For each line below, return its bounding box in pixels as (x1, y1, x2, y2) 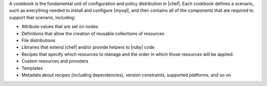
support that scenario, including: (9, 14, 76, 20)
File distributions (21, 37, 55, 43)
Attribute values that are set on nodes (21, 24, 98, 30)
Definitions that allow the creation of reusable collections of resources (21, 30, 165, 37)
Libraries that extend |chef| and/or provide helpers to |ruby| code (21, 44, 155, 50)
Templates (21, 65, 43, 71)
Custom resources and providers (21, 58, 89, 64)
